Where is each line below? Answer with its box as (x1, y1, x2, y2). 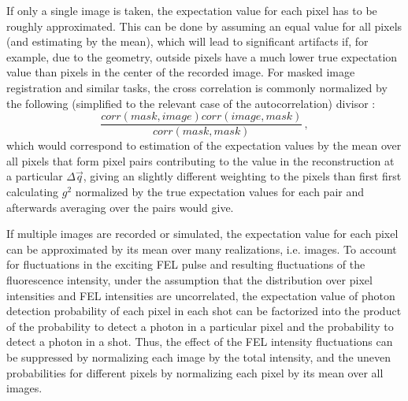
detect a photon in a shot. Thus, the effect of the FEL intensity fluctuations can (6, 333, 393, 350)
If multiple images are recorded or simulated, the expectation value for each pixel (6, 225, 399, 242)
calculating (6, 184, 59, 199)
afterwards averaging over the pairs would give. (6, 199, 234, 215)
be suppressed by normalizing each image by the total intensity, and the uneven (6, 348, 391, 365)
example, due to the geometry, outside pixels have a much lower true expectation (6, 48, 398, 65)
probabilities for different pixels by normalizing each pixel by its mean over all (6, 364, 384, 381)
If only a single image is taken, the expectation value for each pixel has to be (6, 2, 377, 18)
